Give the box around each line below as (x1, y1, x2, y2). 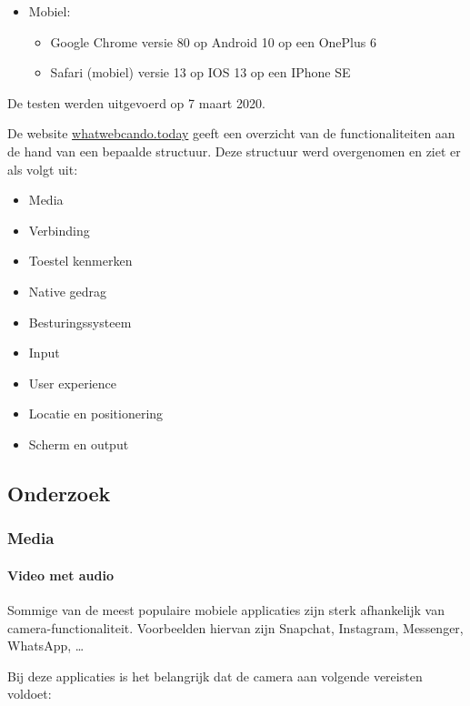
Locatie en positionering (28, 404, 164, 423)
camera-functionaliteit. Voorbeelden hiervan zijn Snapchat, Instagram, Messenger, (7, 618, 464, 637)
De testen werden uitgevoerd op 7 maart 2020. (7, 93, 265, 112)
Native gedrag (28, 281, 107, 300)
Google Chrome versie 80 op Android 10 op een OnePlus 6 (50, 32, 376, 51)
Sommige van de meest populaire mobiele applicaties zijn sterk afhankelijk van (7, 600, 445, 619)
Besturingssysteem (28, 312, 132, 331)
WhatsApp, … (7, 636, 85, 655)
